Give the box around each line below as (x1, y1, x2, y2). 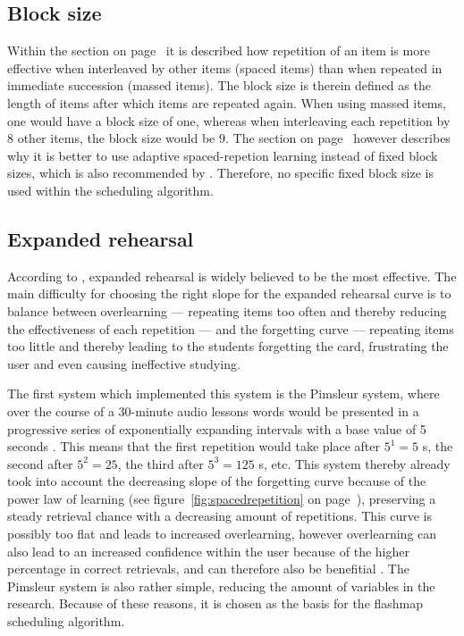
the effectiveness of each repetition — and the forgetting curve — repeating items (7, 319, 454, 338)
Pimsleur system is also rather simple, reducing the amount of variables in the (7, 576, 435, 595)
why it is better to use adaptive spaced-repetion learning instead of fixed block (7, 146, 438, 164)
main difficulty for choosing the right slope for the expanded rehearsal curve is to (7, 284, 451, 303)
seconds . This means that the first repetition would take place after (7, 437, 380, 456)
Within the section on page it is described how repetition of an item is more (7, 41, 430, 60)
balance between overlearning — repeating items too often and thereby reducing (7, 301, 447, 320)
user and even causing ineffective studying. (7, 354, 240, 372)
